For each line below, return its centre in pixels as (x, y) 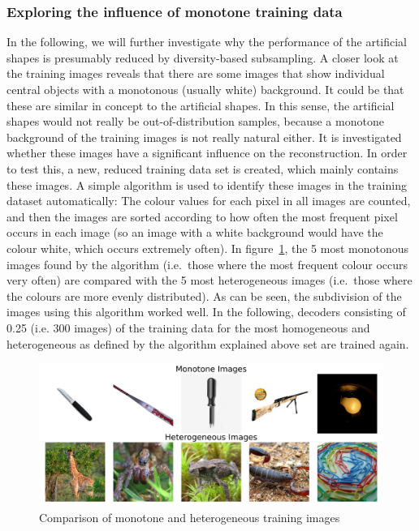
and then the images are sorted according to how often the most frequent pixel (202, 216)
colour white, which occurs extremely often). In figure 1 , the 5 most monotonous (208, 248)
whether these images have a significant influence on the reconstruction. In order (207, 153)
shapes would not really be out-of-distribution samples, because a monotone (195, 121)
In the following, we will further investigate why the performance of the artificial (207, 42)
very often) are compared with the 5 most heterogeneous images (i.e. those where (209, 280)
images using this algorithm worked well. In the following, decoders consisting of (206, 312)
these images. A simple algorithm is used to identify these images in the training (207, 184)
